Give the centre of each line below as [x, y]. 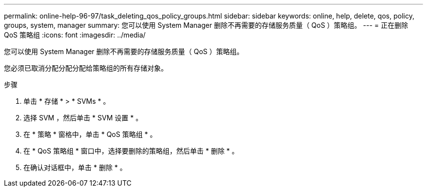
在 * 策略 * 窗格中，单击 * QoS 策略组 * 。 [90, 134]
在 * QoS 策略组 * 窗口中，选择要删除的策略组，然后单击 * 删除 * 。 [131, 151]
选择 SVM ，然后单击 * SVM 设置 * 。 [83, 118]
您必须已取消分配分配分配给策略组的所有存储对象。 [86, 68]
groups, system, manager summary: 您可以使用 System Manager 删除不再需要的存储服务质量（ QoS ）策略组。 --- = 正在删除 [206, 25]
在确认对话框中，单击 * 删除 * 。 [75, 167]
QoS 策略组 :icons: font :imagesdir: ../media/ [75, 35]
